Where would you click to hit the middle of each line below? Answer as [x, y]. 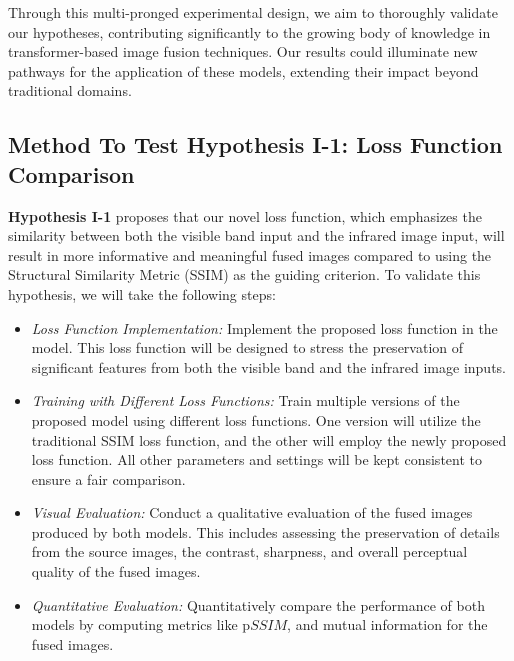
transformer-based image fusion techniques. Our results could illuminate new [243, 51]
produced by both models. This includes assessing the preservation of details [265, 531]
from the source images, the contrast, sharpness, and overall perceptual [249, 551]
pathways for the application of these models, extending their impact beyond [243, 70]
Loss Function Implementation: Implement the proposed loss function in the [264, 327]
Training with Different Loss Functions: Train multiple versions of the [245, 400]
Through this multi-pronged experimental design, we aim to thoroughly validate [253, 12]
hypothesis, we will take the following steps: [142, 293]
